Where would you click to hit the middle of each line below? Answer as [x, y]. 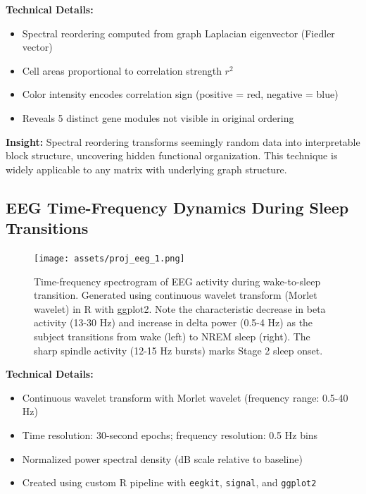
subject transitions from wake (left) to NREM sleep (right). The [172, 336]
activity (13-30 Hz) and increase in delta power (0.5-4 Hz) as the [173, 322]
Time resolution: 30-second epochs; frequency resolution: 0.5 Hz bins [170, 434]
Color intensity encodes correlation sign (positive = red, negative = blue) [180, 94]
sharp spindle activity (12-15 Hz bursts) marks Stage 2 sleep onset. [178, 350]
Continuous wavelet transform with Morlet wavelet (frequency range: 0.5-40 [185, 397]
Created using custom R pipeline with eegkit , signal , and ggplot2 [169, 482]
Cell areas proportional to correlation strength [122, 70]
